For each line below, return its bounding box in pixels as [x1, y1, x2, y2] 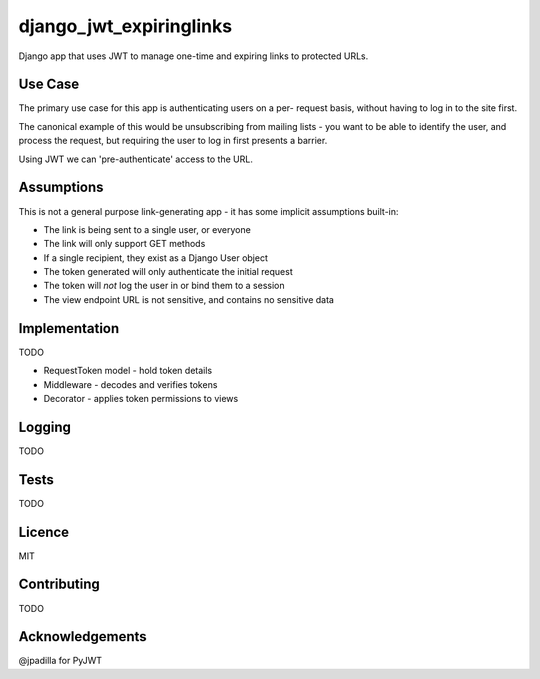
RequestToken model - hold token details [43, 365, 213, 377]
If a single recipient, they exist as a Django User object [43, 251, 269, 264]
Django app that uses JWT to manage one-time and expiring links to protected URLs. [18, 50, 369, 62]
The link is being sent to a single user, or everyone [43, 223, 252, 235]
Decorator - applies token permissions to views [43, 392, 239, 404]
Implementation [18, 320, 120, 337]
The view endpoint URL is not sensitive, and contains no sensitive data [43, 293, 335, 305]
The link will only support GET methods [43, 238, 206, 250]
